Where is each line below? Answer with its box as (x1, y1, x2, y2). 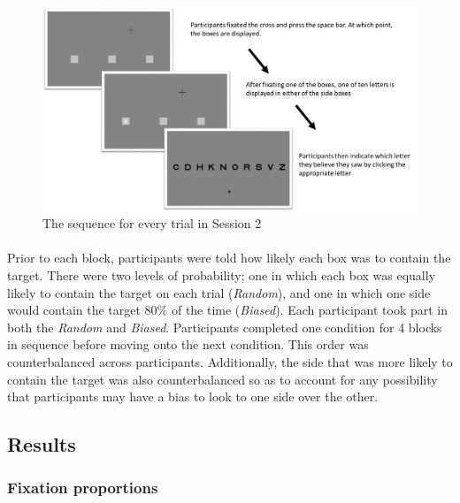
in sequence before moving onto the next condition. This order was (7, 335, 369, 354)
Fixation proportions (7, 476, 158, 499)
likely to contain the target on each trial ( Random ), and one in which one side (7, 283, 431, 301)
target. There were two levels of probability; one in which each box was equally (7, 266, 436, 284)
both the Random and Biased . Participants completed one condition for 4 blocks (7, 317, 442, 336)
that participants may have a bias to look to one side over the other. (7, 387, 379, 406)
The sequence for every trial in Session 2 (42, 214, 262, 232)
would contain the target (7, 301, 141, 319)
